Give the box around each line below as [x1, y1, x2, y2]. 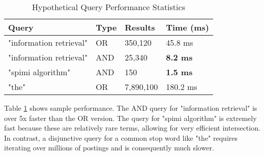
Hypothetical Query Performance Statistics [32, 1, 185, 13]
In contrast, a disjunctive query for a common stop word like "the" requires [4, 132, 238, 143]
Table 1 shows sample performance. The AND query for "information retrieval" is [4, 103, 257, 113]
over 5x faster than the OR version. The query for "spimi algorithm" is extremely [4, 112, 257, 123]
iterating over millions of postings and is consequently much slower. [4, 142, 214, 153]
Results [125, 21, 155, 33]
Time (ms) [166, 21, 209, 33]
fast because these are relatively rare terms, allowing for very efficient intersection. [4, 122, 260, 133]
